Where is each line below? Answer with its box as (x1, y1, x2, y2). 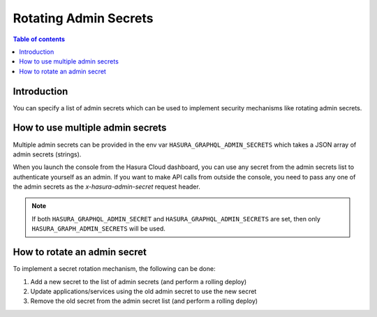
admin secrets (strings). (13, 150, 82, 158)
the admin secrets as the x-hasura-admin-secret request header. (13, 182, 200, 191)
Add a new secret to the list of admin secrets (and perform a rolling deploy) (30, 277, 247, 286)
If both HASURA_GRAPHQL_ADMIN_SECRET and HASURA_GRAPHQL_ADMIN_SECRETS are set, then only (31, 214, 321, 223)
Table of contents (13, 35, 66, 43)
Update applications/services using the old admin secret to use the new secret (30, 287, 257, 295)
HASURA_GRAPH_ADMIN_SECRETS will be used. (31, 224, 165, 233)
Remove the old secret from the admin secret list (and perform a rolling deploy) (30, 297, 258, 305)
